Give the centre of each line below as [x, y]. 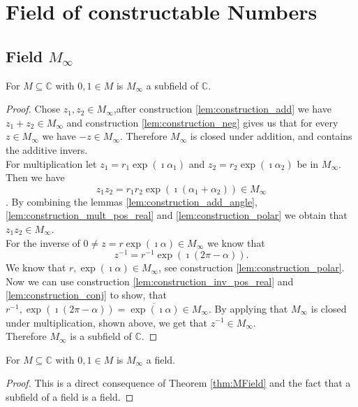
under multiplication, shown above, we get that [107, 322]
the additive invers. [47, 149]
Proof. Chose [33, 109]
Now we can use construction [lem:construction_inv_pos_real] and [150, 281]
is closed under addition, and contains [271, 136]
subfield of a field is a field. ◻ [70, 396]
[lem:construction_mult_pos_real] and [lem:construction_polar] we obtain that [177, 215]
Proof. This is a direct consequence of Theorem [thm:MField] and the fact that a [178, 383]
